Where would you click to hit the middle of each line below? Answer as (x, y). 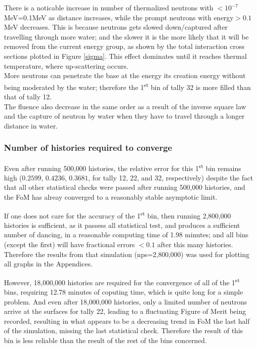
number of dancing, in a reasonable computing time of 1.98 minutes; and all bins (126, 235)
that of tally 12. (28, 96)
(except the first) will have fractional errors (69, 244)
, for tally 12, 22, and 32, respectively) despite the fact (171, 177)
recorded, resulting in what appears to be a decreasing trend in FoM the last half (127, 321)
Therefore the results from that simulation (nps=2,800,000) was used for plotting (127, 254)
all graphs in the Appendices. (48, 264)
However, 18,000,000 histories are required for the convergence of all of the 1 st (122, 281)
